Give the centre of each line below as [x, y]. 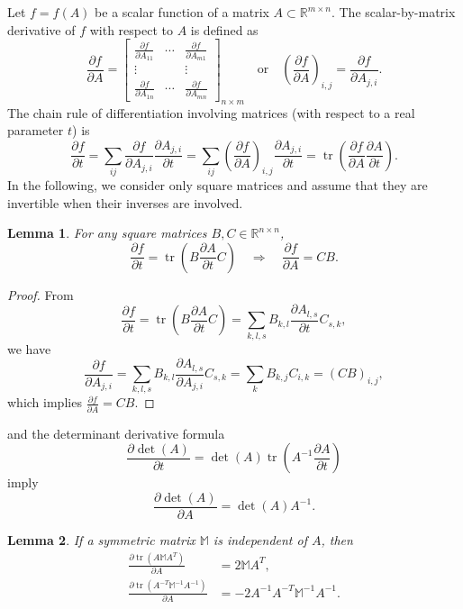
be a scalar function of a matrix [182, 12]
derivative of [41, 29]
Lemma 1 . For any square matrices [107, 233]
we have [29, 348]
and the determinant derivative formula [116, 433]
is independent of [260, 539]
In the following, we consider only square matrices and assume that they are [218, 184]
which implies [45, 402]
